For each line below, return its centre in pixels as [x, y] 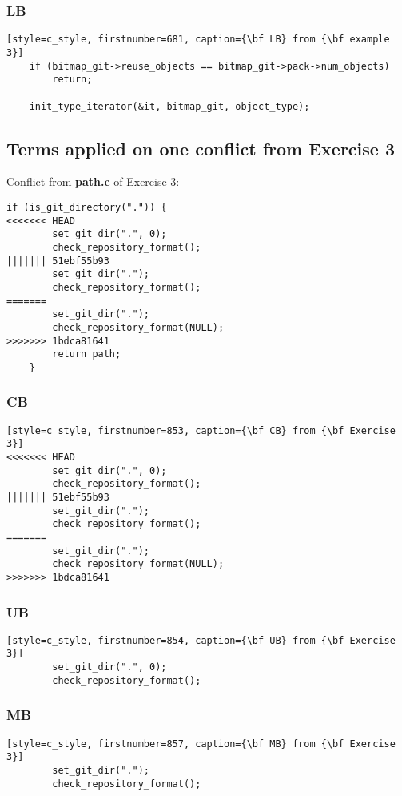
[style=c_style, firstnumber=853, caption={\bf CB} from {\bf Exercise [201, 430]
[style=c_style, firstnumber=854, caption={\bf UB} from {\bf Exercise [201, 640]
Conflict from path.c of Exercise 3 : [93, 181]
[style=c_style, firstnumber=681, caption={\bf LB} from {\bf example [198, 40]
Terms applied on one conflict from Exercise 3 [201, 148]
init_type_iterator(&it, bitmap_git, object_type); [169, 106]
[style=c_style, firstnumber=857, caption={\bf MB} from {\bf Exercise [201, 744]
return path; [87, 354]
